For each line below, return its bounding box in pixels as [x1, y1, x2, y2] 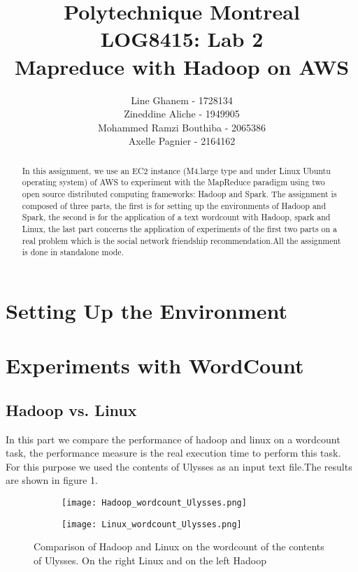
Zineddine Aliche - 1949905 [124, 106, 240, 121]
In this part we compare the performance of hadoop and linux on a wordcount [6, 431, 341, 446]
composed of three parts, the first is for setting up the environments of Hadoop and [22, 199, 327, 211]
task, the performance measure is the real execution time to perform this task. [6, 445, 341, 460]
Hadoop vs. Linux [6, 399, 137, 420]
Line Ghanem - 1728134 [131, 92, 233, 107]
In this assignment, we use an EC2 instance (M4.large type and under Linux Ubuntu [22, 164, 331, 176]
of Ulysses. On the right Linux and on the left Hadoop [34, 552, 266, 567]
